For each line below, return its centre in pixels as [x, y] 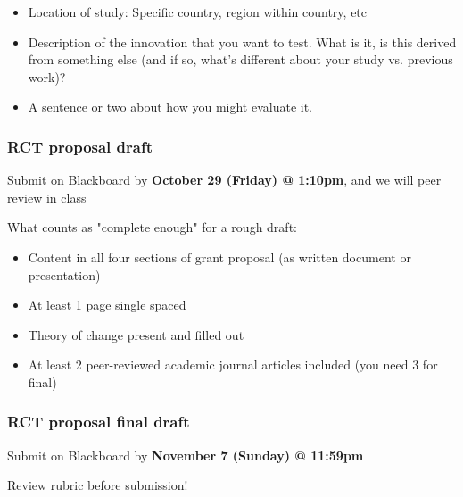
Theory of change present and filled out [136, 334]
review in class [47, 197]
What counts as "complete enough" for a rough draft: [152, 227]
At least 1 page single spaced [107, 305]
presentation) [64, 274]
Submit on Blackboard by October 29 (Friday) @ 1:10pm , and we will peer [224, 180]
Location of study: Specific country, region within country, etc [198, 12]
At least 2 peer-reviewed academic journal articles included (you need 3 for [233, 364]
